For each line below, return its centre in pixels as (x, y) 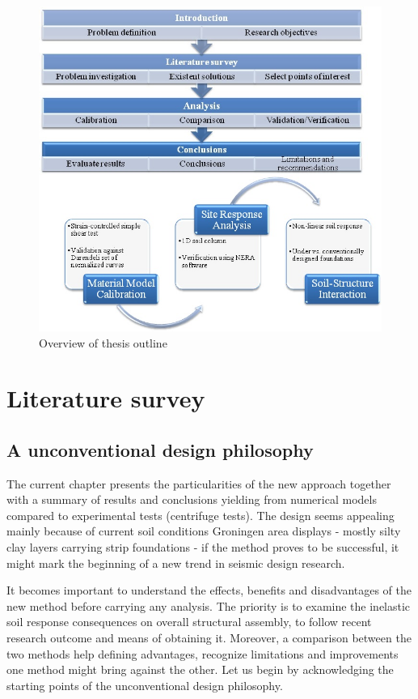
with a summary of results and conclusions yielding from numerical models (192, 499)
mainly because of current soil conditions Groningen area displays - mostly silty (204, 531)
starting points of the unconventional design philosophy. (145, 685)
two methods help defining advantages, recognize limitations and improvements (203, 653)
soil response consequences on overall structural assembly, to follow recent (189, 622)
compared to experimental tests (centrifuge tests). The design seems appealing (201, 515)
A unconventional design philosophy (160, 449)
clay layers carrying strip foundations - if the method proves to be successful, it (203, 547)
